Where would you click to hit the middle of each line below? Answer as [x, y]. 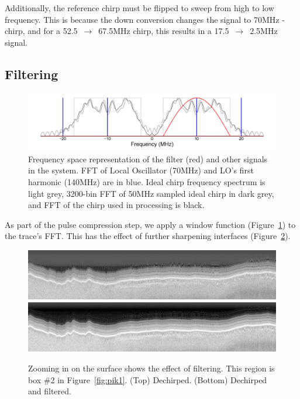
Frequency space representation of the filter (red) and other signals [148, 158]
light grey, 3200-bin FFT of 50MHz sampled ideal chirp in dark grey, [151, 193]
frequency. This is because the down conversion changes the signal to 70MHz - [145, 19]
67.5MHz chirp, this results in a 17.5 [164, 31]
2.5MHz [264, 31]
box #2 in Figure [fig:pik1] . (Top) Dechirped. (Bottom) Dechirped [148, 379]
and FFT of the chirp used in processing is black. [116, 205]
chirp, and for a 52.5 [41, 31]
